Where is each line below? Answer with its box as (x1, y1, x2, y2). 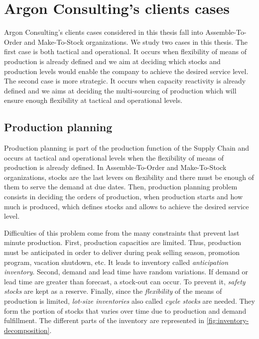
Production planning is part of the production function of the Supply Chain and (4, 143, 250, 153)
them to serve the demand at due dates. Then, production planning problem (4, 181, 238, 192)
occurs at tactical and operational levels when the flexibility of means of (4, 152, 224, 163)
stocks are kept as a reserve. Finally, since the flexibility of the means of (4, 286, 222, 296)
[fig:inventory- (206, 315, 249, 326)
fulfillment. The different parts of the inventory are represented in (4, 315, 205, 326)
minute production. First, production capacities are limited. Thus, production (4, 237, 241, 248)
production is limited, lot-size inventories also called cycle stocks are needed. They (4, 295, 255, 306)
